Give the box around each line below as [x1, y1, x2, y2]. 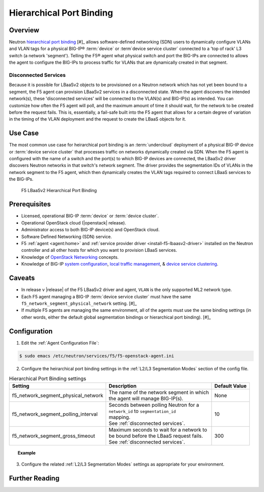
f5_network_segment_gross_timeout [12, 433, 95, 440]
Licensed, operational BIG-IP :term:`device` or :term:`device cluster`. [21, 213, 159, 219]
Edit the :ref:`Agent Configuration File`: [21, 340, 99, 345]
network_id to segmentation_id [108, 408, 176, 415]
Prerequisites [9, 200, 51, 208]
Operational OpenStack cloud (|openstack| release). [21, 220, 127, 225]
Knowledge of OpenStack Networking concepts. [21, 254, 119, 260]
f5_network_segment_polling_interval [12, 411, 98, 418]
